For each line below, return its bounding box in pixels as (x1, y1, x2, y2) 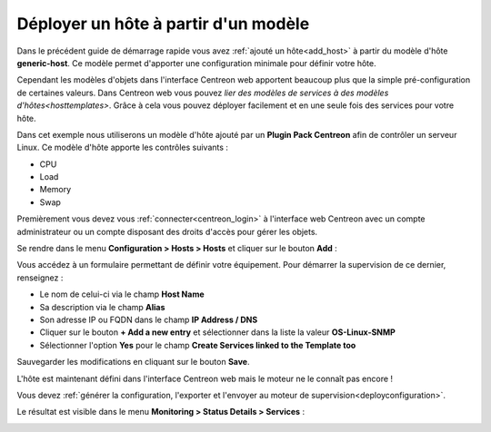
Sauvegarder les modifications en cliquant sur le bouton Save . (16, 357, 250, 368)
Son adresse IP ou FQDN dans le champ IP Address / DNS (39, 314, 258, 325)
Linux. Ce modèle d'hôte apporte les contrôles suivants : (16, 142, 229, 153)
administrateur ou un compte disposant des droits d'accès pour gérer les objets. (16, 226, 318, 237)
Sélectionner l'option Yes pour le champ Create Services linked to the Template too (39, 339, 356, 350)
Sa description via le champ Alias (39, 301, 165, 312)
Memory (39, 184, 72, 195)
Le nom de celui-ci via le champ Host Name (39, 289, 205, 299)
